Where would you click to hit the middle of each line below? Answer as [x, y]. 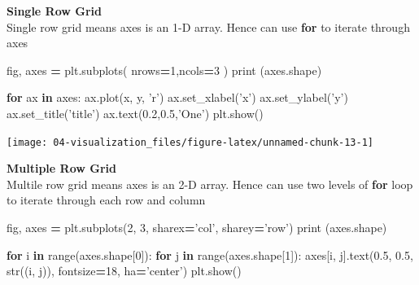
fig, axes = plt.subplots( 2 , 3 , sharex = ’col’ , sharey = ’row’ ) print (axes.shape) [197, 227]
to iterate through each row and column [106, 200]
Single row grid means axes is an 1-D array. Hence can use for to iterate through [208, 26]
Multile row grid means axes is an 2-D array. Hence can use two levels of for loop [210, 184]
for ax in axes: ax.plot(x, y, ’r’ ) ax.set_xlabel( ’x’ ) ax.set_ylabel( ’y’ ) [177, 97]
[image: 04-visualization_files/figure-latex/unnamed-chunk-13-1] [190, 142]
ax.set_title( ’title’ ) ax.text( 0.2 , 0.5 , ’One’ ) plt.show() [135, 113]
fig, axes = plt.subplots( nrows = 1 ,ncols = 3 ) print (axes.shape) [164, 70]
